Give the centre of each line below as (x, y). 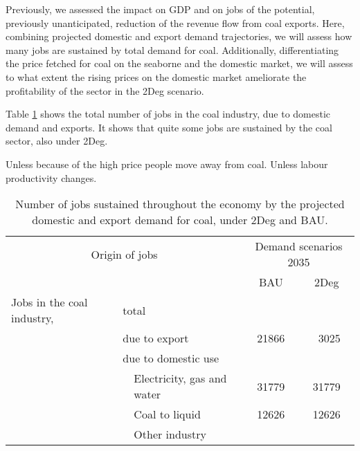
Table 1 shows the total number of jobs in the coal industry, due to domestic (168, 114)
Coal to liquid (167, 414)
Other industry (170, 434)
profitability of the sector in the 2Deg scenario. (105, 90)
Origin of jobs (124, 254)
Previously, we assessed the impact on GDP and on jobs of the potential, (160, 9)
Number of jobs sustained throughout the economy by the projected (180, 204)
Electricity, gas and (180, 378)
